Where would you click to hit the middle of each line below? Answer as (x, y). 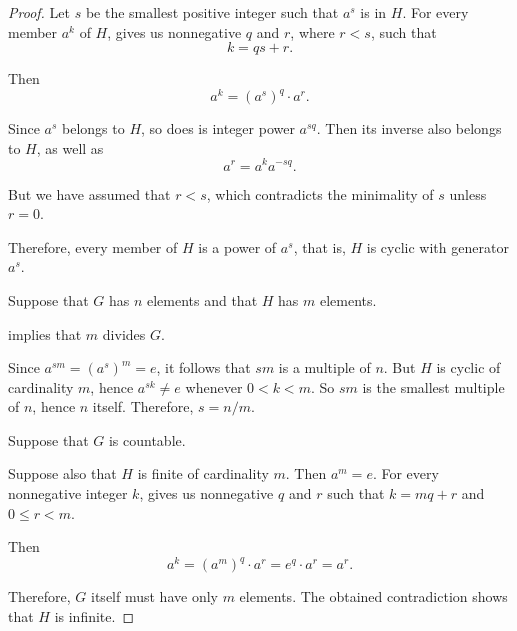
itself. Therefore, (143, 406)
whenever (214, 386)
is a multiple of (324, 367)
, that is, (319, 246)
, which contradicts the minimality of (320, 193)
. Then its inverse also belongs (409, 128)
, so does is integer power (218, 128)
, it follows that (203, 367)
